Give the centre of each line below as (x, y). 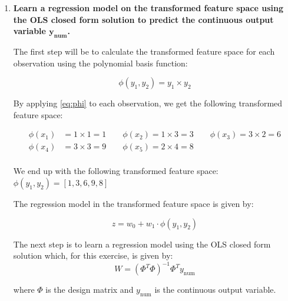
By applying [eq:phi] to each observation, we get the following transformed (148, 103)
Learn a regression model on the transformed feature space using (148, 8)
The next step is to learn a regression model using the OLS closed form (142, 244)
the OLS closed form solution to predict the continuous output (143, 19)
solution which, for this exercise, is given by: (93, 255)
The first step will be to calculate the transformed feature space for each (144, 51)
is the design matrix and (90, 290)
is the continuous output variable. (215, 290)
